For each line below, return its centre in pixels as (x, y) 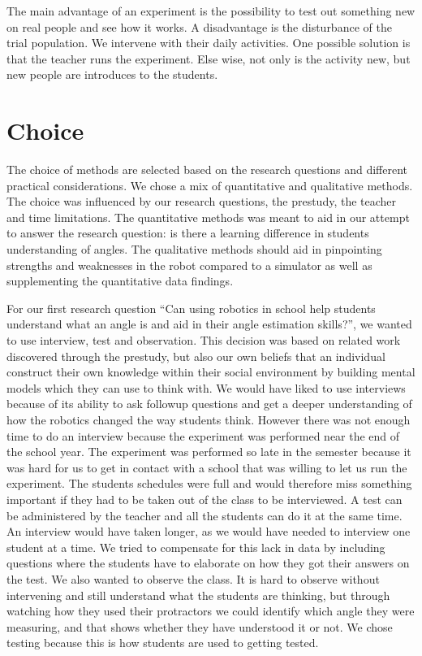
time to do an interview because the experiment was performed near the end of (203, 435)
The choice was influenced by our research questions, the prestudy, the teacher (202, 201)
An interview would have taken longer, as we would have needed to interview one (209, 531)
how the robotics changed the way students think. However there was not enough (209, 419)
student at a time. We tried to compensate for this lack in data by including (196, 547)
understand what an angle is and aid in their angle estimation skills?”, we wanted (209, 324)
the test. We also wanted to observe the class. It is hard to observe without (193, 578)
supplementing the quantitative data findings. (120, 281)
